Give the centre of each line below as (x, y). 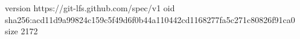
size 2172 (21, 31)
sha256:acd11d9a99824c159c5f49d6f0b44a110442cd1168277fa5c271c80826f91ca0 (150, 19)
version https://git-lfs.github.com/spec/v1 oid (90, 8)
